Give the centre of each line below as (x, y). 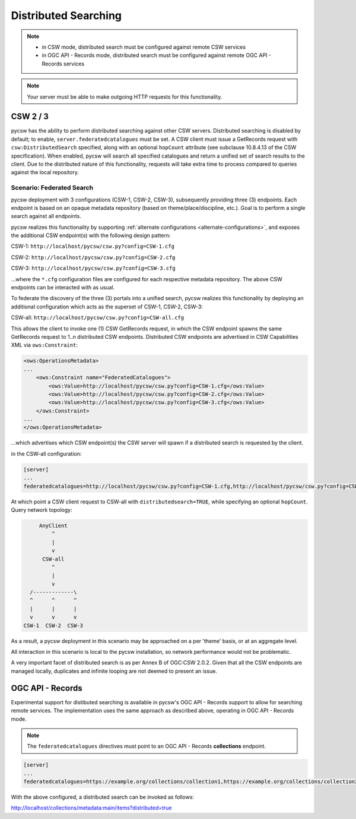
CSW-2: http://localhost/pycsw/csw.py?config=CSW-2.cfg (93, 257)
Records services (63, 64)
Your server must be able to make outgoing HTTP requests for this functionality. (125, 97)
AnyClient (53, 525)
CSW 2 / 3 (30, 117)
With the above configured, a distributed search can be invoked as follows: (102, 797)
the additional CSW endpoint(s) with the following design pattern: (91, 235)
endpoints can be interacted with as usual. (63, 288)
